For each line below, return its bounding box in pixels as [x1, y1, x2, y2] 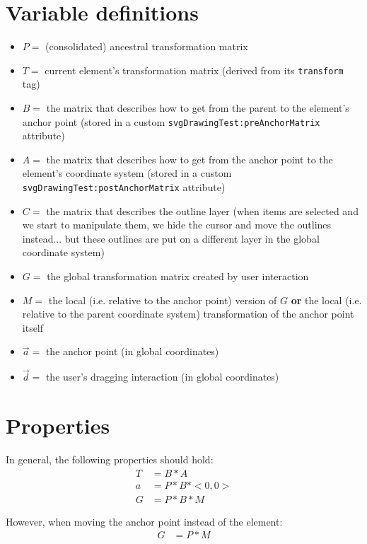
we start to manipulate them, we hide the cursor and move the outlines [22, 217, 332, 232]
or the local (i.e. [291, 292, 362, 307]
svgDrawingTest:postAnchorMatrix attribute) [22, 180, 226, 194]
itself [22, 320, 44, 335]
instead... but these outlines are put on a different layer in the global [22, 231, 320, 245]
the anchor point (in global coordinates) [45, 344, 219, 359]
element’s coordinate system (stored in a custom [22, 166, 232, 180]
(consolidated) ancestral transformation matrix [45, 39, 248, 54]
